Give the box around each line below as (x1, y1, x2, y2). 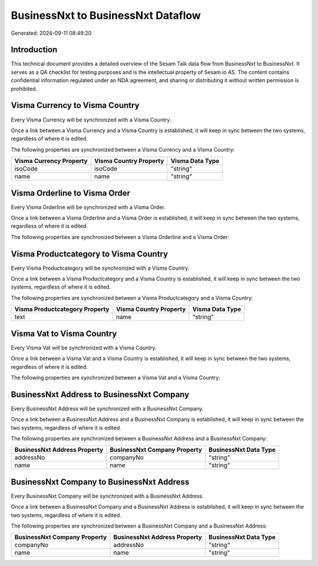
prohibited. (11, 85, 38, 92)
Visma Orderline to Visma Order (11, 188, 131, 198)
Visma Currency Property (14, 157, 88, 165)
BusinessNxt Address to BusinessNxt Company (11, 390, 190, 400)
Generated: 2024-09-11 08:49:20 (11, 30, 92, 37)
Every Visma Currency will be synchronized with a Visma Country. (11, 116, 171, 123)
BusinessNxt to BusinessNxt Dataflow (11, 9, 201, 22)
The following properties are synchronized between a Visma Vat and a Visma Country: (11, 374, 220, 381)
